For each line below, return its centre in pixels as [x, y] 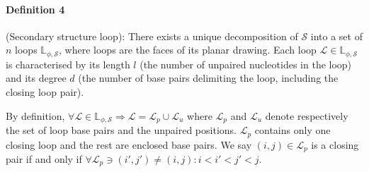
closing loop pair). [45, 92]
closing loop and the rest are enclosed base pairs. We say [129, 144]
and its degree [36, 78]
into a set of [336, 36]
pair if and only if [44, 158]
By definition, [35, 115]
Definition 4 [35, 9]
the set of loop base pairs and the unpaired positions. [121, 130]
